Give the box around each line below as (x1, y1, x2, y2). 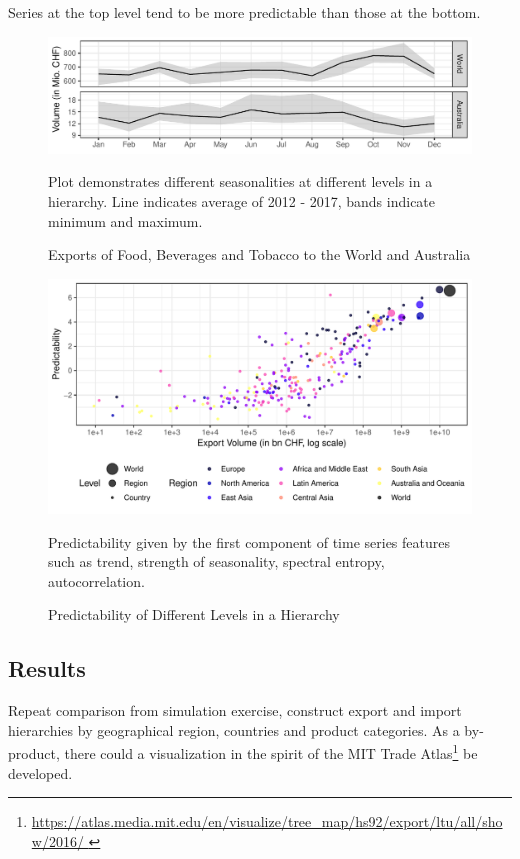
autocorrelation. (48, 570, 145, 591)
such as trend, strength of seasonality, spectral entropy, (48, 551, 385, 572)
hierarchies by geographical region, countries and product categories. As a (8, 719, 460, 740)
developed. (8, 762, 73, 783)
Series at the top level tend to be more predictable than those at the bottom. (8, 2, 481, 22)
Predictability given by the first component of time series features (48, 531, 450, 552)
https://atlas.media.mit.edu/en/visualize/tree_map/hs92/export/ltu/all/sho (31, 811, 503, 832)
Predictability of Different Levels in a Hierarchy (48, 604, 340, 625)
